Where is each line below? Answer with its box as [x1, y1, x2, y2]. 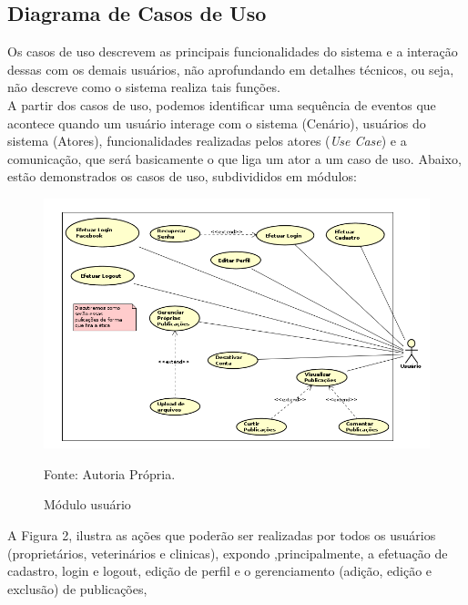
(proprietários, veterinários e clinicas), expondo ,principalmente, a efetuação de [7, 543, 448, 562]
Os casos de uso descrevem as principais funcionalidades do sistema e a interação [7, 42, 458, 61]
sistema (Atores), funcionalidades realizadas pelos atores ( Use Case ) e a [7, 131, 407, 150]
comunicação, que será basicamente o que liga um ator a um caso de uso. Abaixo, [7, 149, 462, 168]
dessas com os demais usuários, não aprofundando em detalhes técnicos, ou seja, [7, 59, 454, 78]
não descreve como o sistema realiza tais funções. [7, 77, 280, 97]
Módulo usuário [44, 495, 131, 514]
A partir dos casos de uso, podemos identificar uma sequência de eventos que [7, 95, 436, 114]
